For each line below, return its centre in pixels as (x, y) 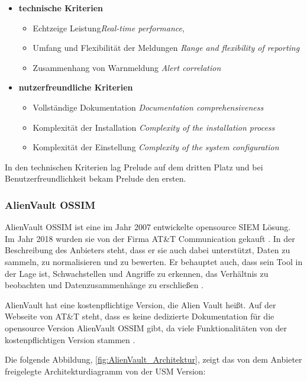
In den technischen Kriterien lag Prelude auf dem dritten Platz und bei (134, 167)
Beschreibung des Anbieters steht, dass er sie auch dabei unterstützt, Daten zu (148, 250)
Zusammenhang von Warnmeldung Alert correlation (127, 67)
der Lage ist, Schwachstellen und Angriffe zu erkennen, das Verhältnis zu (137, 273)
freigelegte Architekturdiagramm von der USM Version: (105, 371)
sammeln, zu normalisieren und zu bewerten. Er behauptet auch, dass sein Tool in (154, 261)
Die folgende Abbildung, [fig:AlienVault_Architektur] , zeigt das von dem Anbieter (153, 359)
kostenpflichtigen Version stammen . (70, 339)
